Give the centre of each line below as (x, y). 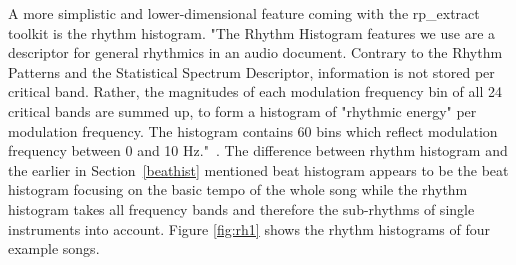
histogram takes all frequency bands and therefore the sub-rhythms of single (241, 208)
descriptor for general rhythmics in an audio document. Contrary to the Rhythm (255, 52)
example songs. (54, 248)
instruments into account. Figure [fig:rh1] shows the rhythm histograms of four (249, 228)
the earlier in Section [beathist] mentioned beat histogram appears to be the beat (258, 169)
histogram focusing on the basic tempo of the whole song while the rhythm (238, 189)
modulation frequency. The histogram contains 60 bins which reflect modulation (253, 130)
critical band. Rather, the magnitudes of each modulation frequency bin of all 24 (255, 91)
